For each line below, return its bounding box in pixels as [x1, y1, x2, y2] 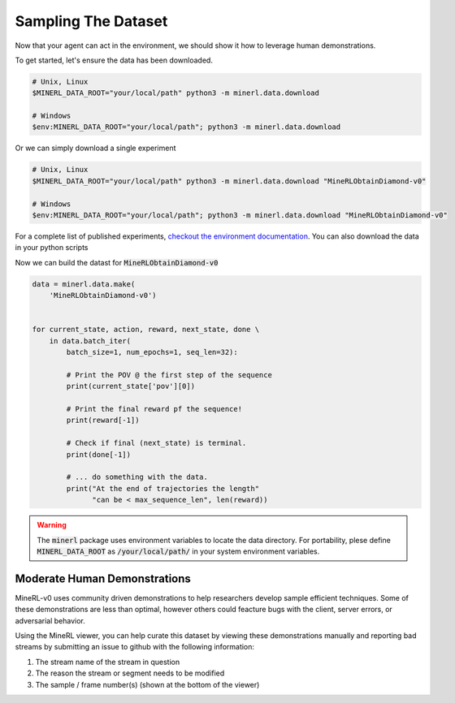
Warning [37, 520, 67, 530]
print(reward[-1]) [66, 416, 140, 425]
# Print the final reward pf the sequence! [66, 404, 243, 414]
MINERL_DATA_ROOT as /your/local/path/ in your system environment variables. [37, 546, 320, 556]
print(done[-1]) [66, 450, 132, 459]
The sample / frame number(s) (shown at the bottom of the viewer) [35, 679, 260, 689]
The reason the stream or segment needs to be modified [35, 668, 225, 678]
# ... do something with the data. [66, 472, 209, 482]
